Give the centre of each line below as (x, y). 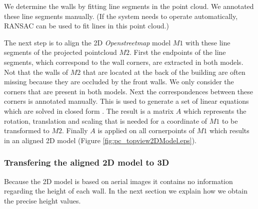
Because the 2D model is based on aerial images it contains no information (118, 181)
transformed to (27, 130)
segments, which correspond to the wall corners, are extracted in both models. (124, 62)
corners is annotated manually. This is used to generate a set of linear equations (126, 101)
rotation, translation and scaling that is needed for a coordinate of (106, 120)
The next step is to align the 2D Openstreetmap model (87, 42)
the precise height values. (42, 200)
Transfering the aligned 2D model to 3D (87, 162)
